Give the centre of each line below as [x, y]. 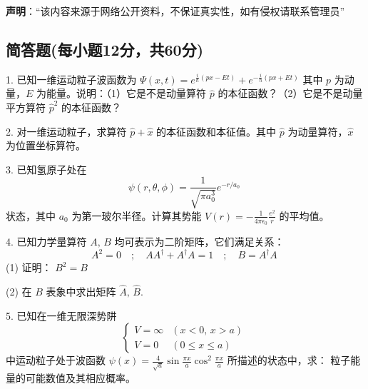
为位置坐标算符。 [46, 145]
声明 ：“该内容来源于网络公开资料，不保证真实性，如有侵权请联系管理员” [175, 11]
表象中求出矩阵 [81, 291]
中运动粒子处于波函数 [56, 360]
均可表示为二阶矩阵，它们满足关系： [199, 242]
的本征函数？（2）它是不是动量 [290, 93]
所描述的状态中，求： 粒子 [289, 360]
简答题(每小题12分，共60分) [105, 49]
